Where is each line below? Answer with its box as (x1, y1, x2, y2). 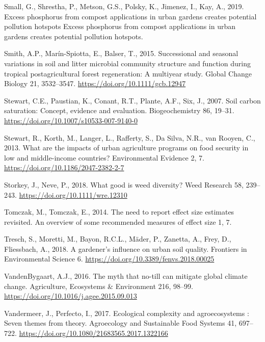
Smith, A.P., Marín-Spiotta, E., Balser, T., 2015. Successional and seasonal (4, 48, 238, 59)
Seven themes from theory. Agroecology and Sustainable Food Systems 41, (4, 318, 237, 328)
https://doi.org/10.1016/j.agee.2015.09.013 (4, 291, 137, 301)
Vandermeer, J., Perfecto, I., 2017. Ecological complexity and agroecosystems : (4, 307, 249, 318)
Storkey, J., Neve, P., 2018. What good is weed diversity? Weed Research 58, (4, 179, 244, 190)
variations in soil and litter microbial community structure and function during (4, 58, 251, 68)
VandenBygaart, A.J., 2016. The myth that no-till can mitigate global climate (4, 271, 248, 281)
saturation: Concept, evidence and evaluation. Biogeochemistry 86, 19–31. (4, 105, 234, 116)
